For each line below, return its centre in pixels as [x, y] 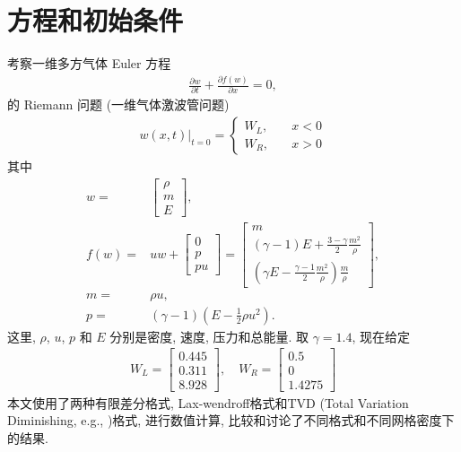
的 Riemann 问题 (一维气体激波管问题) [118, 104]
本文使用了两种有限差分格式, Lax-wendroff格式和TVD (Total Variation [208, 402]
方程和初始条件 [96, 20]
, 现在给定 [381, 336]
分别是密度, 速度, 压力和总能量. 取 [209, 336]
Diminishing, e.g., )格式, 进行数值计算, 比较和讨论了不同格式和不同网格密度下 [231, 420]
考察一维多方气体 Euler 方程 [89, 63]
